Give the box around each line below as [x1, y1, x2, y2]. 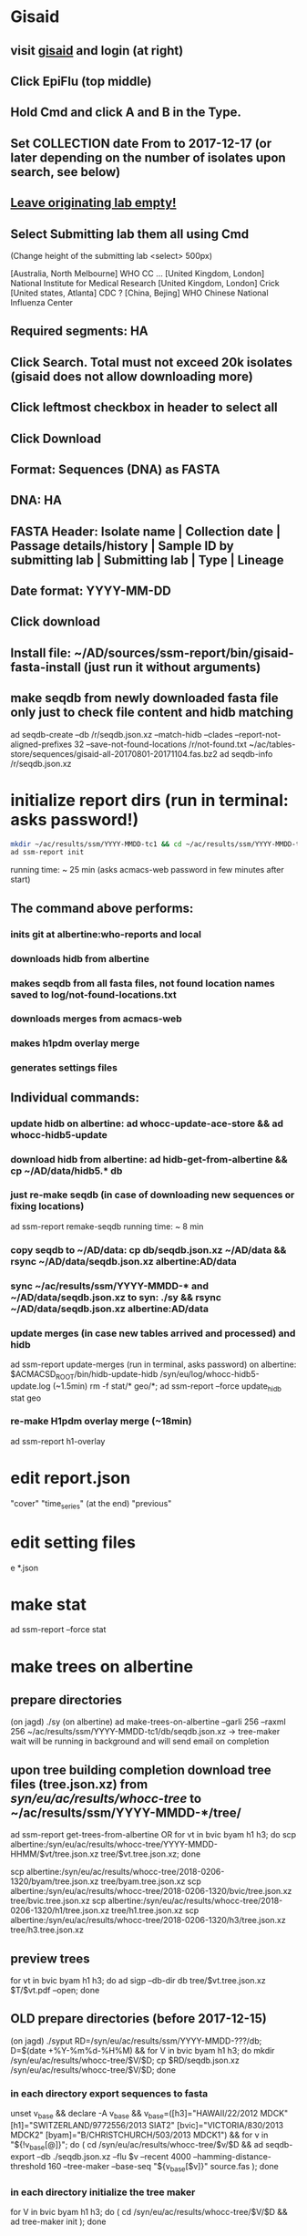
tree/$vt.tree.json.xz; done [100, 1848, 201, 1859]
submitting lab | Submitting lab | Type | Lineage [10, 552, 285, 567]
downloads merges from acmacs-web [10, 1012, 183, 1025]
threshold [10, 2160, 46, 2171]
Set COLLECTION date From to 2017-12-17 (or [10, 135, 272, 151]
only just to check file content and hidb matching [10, 705, 294, 720]
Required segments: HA [10, 324, 148, 339]
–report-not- [234, 729, 281, 740]
